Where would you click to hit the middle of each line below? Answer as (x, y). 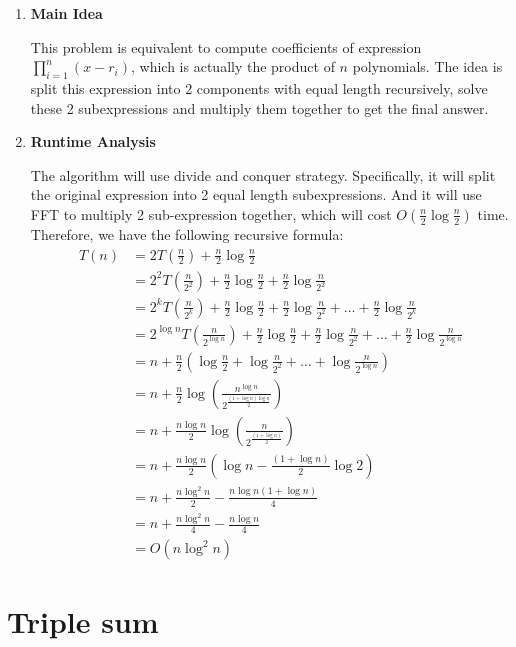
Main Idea (66, 13)
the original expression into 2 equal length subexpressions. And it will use (256, 194)
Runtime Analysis (93, 141)
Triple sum (83, 621)
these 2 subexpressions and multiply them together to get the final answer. (259, 107)
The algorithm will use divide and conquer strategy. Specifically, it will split (263, 174)
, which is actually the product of (233, 66)
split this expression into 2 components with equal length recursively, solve (259, 87)
